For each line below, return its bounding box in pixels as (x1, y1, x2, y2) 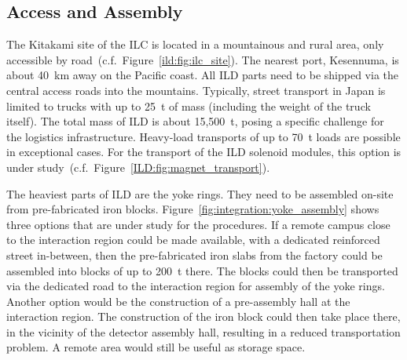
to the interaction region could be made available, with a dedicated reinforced (6, 231, 380, 248)
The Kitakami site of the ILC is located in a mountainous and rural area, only (6, 36, 384, 53)
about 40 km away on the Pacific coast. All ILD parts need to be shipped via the (6, 67, 398, 83)
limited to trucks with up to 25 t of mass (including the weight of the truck (6, 97, 371, 114)
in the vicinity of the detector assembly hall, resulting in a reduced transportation (6, 323, 401, 340)
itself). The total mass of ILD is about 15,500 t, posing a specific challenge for (6, 113, 384, 129)
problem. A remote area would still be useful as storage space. (6, 339, 306, 355)
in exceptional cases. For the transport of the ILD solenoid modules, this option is (6, 144, 401, 160)
